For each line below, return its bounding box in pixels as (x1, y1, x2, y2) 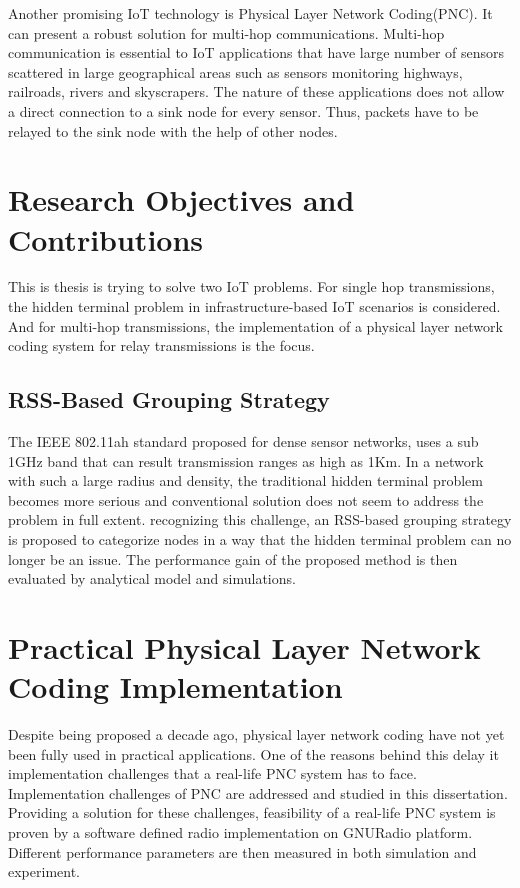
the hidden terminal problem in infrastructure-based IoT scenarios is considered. (8, 296, 501, 317)
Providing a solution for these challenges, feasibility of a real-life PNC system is (8, 802, 496, 823)
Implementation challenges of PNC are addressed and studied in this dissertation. (8, 782, 508, 803)
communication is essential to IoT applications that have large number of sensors (8, 42, 505, 63)
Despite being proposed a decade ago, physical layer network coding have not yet (8, 724, 505, 745)
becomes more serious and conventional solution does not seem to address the (8, 489, 484, 510)
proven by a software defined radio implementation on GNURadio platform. (8, 822, 473, 843)
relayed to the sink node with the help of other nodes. (8, 120, 338, 141)
